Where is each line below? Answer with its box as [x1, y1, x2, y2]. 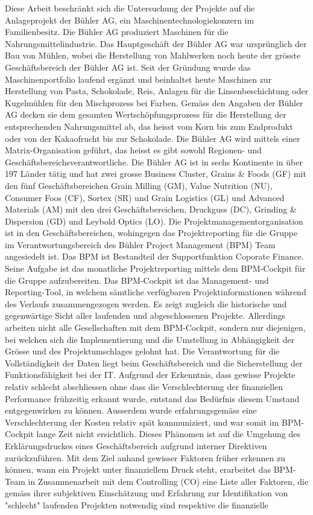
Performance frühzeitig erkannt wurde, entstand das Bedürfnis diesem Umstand [5, 392, 300, 405]
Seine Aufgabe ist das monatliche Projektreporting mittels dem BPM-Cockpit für [5, 262, 306, 275]
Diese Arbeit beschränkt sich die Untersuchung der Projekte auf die [5, 2, 255, 14]
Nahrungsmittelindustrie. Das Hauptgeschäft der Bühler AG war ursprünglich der [5, 37, 307, 50]
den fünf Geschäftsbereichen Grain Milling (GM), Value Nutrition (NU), [5, 179, 273, 191]
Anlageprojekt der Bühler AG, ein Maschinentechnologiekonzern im [5, 13, 255, 26]
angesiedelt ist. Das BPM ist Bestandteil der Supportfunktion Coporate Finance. [5, 250, 304, 263]
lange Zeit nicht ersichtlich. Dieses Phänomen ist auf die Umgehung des [36, 427, 300, 440]
